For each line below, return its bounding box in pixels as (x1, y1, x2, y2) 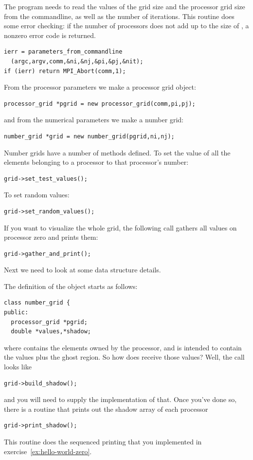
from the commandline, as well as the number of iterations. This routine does (4, 11, 235, 21)
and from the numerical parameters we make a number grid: (4, 115, 183, 125)
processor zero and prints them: (4, 232, 98, 242)
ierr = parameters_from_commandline (4, 48, 123, 56)
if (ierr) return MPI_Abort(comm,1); (4, 67, 126, 75)
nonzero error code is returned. (4, 30, 96, 40)
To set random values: (4, 190, 70, 200)
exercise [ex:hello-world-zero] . (4, 446, 92, 456)
